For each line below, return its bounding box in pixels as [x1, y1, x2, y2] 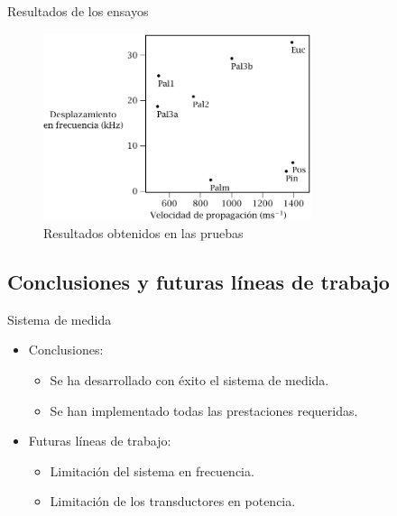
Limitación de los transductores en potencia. [50, 492, 296, 511]
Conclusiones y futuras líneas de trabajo [7, 268, 390, 296]
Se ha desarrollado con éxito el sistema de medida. [50, 371, 329, 390]
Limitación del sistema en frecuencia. [50, 461, 254, 480]
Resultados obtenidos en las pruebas [43, 224, 244, 243]
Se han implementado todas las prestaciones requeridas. [50, 401, 358, 419]
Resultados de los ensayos [7, 2, 149, 20]
